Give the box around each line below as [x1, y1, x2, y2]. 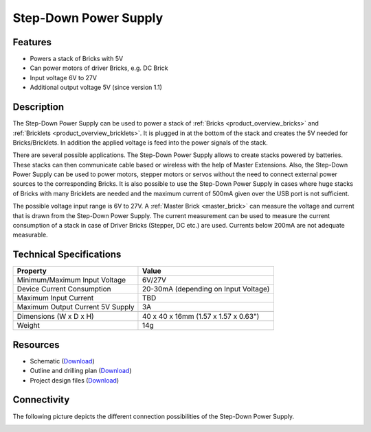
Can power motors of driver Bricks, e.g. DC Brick [30, 64, 168, 72]
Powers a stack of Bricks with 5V [30, 55, 124, 63]
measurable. [12, 230, 48, 239]
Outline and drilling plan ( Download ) [30, 367, 132, 375]
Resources [12, 339, 60, 350]
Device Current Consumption [16, 285, 111, 294]
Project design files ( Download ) [30, 376, 120, 384]
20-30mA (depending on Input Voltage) [142, 285, 270, 294]
